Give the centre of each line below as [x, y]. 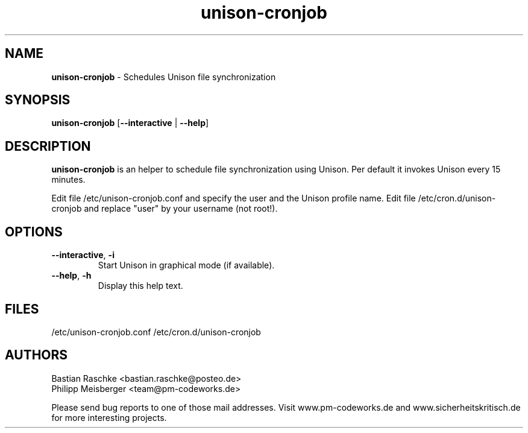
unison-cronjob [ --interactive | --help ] [130, 123]
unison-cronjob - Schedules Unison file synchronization [164, 77]
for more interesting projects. [109, 417]
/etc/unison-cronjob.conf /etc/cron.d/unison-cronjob [156, 332]
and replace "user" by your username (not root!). [181, 209]
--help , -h [71, 276]
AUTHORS [36, 355]
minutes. [68, 180]
